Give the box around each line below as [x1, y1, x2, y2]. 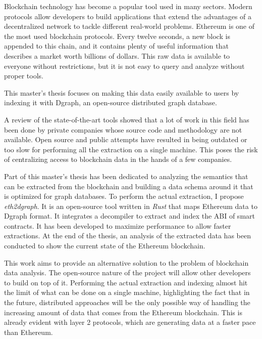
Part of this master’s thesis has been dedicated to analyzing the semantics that [4, 171, 248, 181]
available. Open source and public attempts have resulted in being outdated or [4, 134, 247, 145]
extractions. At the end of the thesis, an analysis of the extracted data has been [4, 230, 251, 241]
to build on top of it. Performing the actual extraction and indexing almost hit [4, 277, 248, 287]
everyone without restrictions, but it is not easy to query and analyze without [4, 60, 245, 71]
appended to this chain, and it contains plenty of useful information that [4, 40, 229, 51]
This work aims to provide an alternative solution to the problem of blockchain [4, 257, 249, 268]
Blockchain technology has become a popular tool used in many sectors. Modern [4, 1, 252, 11]
